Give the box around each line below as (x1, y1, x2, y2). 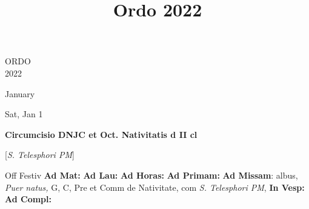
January (5, 87, 35, 100)
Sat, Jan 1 (5, 108, 43, 120)
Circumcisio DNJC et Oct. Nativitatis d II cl (5, 128, 198, 140)
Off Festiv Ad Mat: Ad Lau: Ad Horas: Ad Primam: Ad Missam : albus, (5, 168, 298, 181)
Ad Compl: (5, 193, 51, 205)
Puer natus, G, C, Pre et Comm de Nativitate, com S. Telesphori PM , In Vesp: (5, 180, 305, 193)
